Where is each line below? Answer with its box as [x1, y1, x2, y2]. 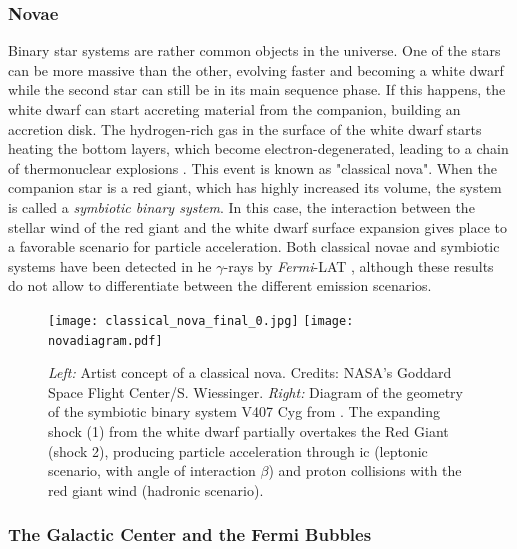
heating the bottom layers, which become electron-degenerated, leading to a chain [8, 138, 509, 159]
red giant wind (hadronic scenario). [48, 479, 264, 500]
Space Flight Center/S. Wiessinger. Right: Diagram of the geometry [48, 381, 463, 402]
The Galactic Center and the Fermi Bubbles [8, 522, 372, 547]
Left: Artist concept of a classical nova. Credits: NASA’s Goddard [48, 362, 452, 383]
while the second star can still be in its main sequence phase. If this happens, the [8, 79, 506, 100]
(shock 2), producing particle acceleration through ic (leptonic [48, 440, 428, 461]
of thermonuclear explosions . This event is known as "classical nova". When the [8, 157, 498, 178]
